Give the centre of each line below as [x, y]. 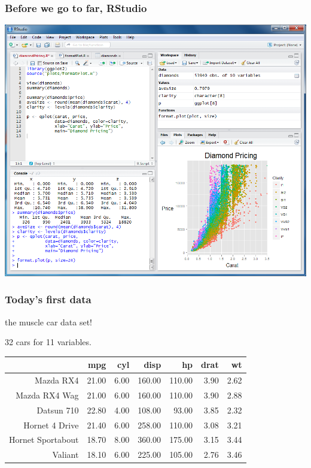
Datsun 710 [58, 410]
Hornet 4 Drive [51, 425]
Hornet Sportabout [44, 440]
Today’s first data [48, 299]
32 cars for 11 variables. [48, 342]
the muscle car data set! [48, 321]
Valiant [65, 455]
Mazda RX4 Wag [47, 395]
